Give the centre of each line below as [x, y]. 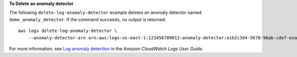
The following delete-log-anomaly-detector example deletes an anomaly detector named [105, 13]
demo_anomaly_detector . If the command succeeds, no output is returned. [88, 19]
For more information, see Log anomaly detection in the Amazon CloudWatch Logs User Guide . [106, 49]
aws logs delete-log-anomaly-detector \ [68, 31]
